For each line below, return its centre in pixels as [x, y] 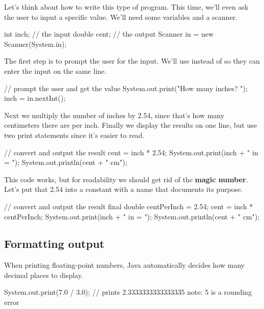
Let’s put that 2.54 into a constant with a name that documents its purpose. [124, 189]
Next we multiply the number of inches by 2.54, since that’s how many [114, 115]
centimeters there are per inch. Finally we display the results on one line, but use [130, 125]
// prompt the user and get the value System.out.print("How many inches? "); [126, 88]
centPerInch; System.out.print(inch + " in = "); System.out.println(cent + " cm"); [132, 216]
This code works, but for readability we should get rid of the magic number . [126, 179]
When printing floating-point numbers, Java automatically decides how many [124, 265]
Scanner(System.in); [35, 44]
